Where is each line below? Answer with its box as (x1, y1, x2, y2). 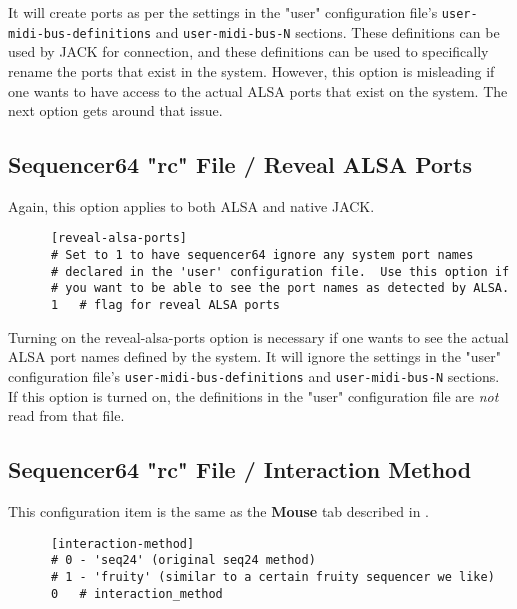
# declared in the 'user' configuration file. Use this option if (50, 264, 510, 279)
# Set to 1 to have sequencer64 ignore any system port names (50, 248, 474, 263)
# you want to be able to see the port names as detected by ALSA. (50, 281, 510, 296)
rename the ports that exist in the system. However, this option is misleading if (8, 60, 495, 81)
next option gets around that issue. (8, 100, 223, 121)
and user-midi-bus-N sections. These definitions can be (155, 21, 500, 42)
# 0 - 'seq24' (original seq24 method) (50, 553, 316, 568)
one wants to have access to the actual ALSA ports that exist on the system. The (8, 80, 508, 101)
